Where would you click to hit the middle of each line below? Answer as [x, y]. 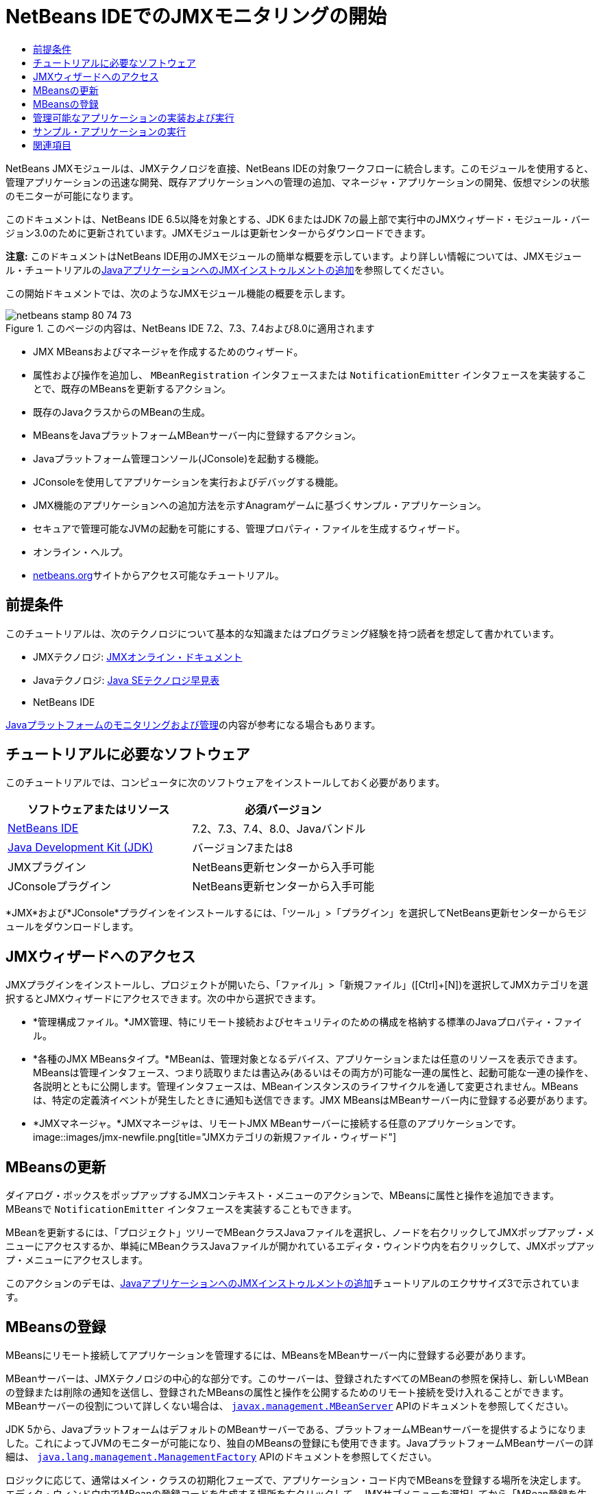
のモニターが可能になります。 [72, 195]
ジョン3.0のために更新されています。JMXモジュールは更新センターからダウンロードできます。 [218, 233]
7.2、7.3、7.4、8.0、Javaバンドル [279, 829]
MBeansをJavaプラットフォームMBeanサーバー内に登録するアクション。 [197, 435]
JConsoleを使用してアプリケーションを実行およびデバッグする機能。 [188, 482]
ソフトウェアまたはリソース [99, 810]
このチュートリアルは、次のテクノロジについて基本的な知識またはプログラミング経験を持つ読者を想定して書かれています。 [283, 633]
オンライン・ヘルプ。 [81, 552]
